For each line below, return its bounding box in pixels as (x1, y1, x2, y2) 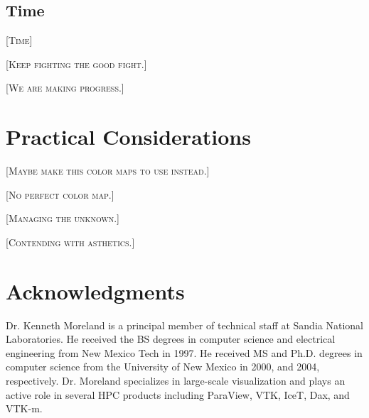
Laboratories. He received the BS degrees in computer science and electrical (6, 331, 336, 346)
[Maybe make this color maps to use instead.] (6, 163, 210, 178)
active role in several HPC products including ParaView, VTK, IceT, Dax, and (6, 387, 350, 402)
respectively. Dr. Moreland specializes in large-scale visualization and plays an (6, 373, 346, 387)
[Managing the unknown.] (6, 211, 119, 226)
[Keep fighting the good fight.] (6, 56, 147, 71)
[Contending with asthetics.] (6, 234, 135, 249)
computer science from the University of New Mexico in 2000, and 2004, (6, 359, 320, 374)
